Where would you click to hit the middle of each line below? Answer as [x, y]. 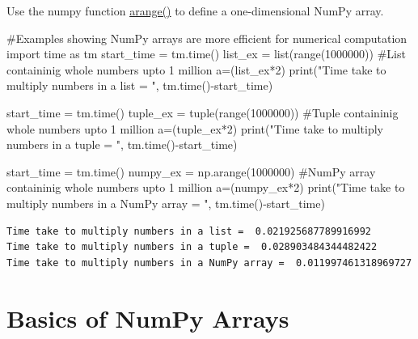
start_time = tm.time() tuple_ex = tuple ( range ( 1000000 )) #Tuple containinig [203, 112]
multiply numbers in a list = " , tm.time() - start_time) [140, 85]
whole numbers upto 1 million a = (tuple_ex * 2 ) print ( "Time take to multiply [195, 128]
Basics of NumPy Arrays [148, 318]
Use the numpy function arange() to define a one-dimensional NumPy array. [195, 11]
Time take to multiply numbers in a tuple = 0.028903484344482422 [192, 247]
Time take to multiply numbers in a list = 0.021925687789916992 [189, 231]
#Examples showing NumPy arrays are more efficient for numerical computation [207, 38]
